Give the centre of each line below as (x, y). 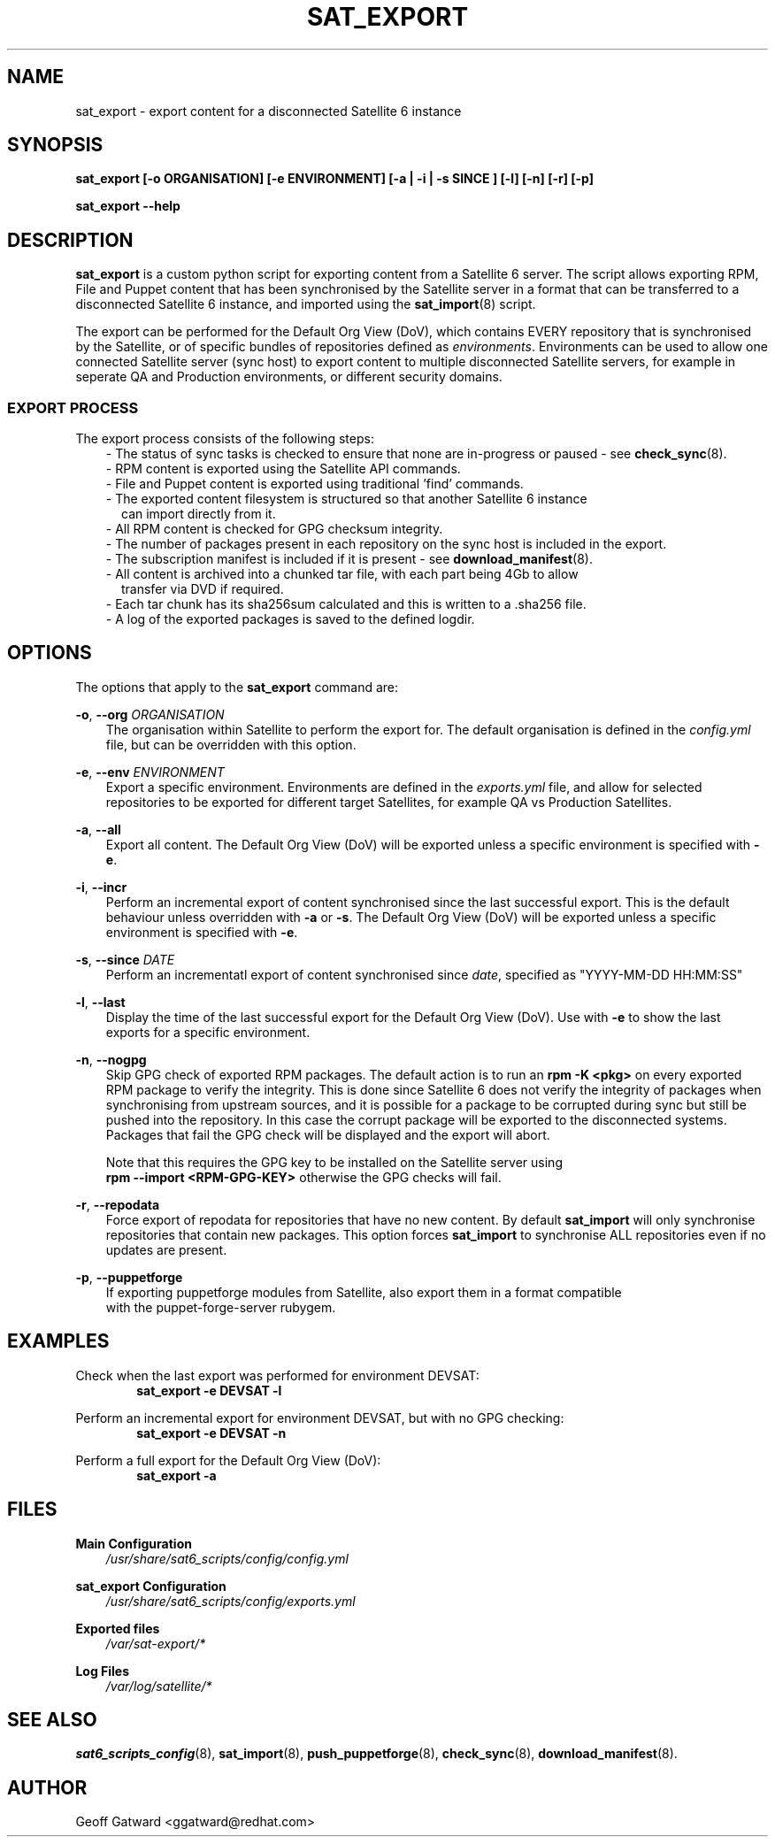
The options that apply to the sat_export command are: (237, 687)
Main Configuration (134, 1543)
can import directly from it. (199, 514)
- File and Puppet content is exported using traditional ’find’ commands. (315, 484)
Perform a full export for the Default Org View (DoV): (228, 1460)
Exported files (118, 1628)
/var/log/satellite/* (159, 1686)
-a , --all (98, 829)
